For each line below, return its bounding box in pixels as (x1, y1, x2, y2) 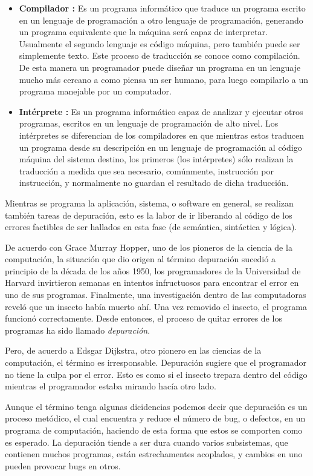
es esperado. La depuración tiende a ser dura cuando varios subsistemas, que (5, 435, 288, 448)
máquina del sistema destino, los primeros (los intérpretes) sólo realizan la (19, 153, 294, 165)
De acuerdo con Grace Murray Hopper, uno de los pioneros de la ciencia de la (5, 240, 292, 253)
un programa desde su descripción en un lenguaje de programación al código (19, 140, 302, 153)
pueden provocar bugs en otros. (5, 459, 121, 472)
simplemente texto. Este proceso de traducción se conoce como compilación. (19, 49, 300, 62)
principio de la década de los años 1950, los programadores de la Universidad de (5, 264, 301, 277)
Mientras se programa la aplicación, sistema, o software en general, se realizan (5, 196, 294, 209)
